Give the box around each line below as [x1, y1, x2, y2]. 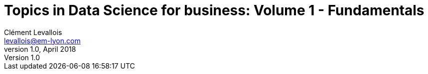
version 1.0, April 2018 [4, 44, 76, 53]
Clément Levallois [4, 28, 62, 37]
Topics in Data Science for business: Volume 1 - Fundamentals [4, 2, 425, 19]
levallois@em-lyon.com [4, 36, 81, 45]
